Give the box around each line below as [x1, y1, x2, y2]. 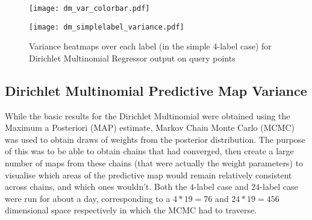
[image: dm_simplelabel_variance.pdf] [29, 22, 184, 31]
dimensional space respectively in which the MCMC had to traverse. [5, 204, 257, 216]
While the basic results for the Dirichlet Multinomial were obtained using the [5, 109, 290, 122]
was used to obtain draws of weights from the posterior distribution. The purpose [5, 133, 305, 145]
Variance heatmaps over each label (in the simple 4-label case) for [29, 40, 272, 52]
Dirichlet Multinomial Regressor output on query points [29, 51, 236, 64]
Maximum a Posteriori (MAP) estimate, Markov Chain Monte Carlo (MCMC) [5, 121, 295, 134]
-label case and [193, 180, 249, 193]
